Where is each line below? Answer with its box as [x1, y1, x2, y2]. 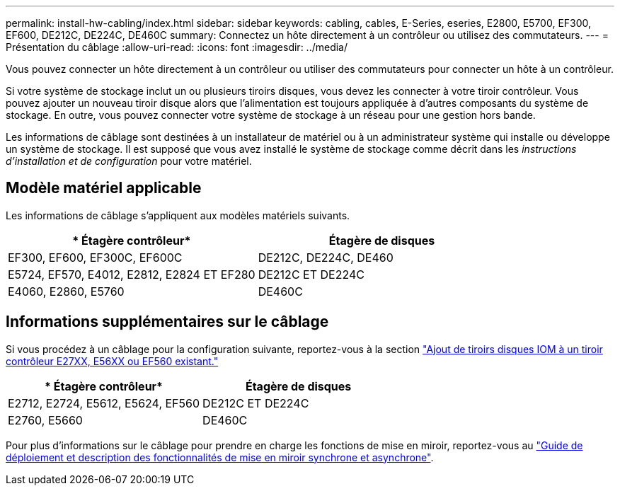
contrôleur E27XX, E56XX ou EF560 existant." [6, 354, 219, 367]
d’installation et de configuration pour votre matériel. [6, 155, 252, 167]
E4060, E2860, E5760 [8, 284, 125, 299]
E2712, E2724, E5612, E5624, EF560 [8, 395, 200, 410]
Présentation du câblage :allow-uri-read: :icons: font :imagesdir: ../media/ [6, 41, 348, 53]
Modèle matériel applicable [6, 179, 202, 197]
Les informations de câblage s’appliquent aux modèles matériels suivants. [6, 209, 350, 221]
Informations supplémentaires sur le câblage [6, 313, 329, 331]
